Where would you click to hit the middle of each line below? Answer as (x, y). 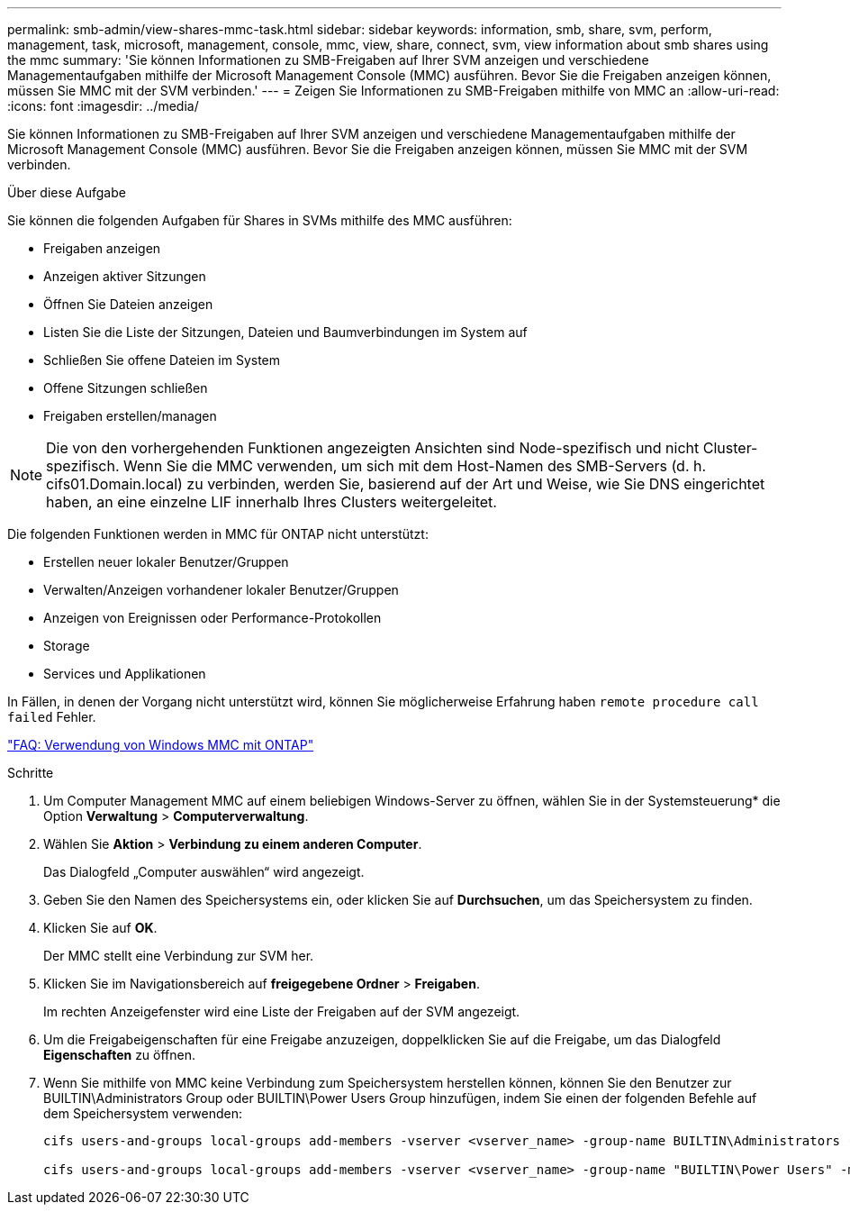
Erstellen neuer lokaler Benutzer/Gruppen (166, 562)
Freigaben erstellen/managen (130, 416)
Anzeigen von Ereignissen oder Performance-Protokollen (212, 618)
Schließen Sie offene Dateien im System (162, 360)
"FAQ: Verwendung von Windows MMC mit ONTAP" (161, 745)
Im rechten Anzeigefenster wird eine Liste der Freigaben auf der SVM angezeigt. (282, 1012)
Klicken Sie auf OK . (100, 928)
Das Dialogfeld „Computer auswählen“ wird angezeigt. (204, 872)
